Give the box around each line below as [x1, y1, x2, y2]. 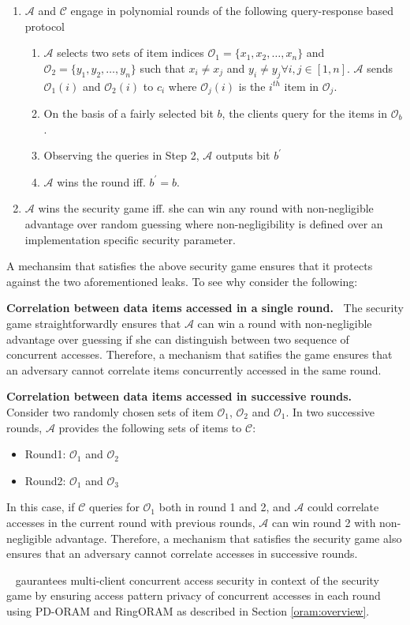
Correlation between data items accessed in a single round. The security [6, 299, 404, 316]
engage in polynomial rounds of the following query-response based [70, 2, 394, 18]
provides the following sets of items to [58, 419, 242, 435]
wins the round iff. [57, 173, 146, 190]
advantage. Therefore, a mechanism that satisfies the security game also [55, 529, 402, 546]
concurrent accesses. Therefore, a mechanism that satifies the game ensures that [6, 346, 393, 363]
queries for [88, 499, 140, 515]
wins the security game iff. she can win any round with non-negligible [38, 200, 374, 216]
